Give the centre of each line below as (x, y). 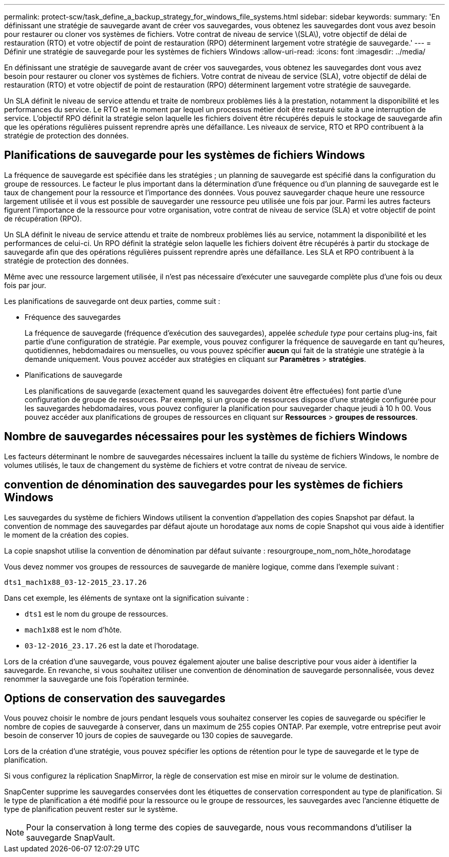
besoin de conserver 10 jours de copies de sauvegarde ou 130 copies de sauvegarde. (148, 736)
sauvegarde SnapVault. (71, 838)
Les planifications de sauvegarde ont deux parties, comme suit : (112, 301)
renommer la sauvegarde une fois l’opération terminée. (97, 679)
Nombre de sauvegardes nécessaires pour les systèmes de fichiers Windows (206, 437)
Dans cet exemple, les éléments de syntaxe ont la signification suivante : (127, 598)
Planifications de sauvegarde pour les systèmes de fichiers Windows (185, 155)
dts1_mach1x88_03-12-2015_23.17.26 (76, 582)
